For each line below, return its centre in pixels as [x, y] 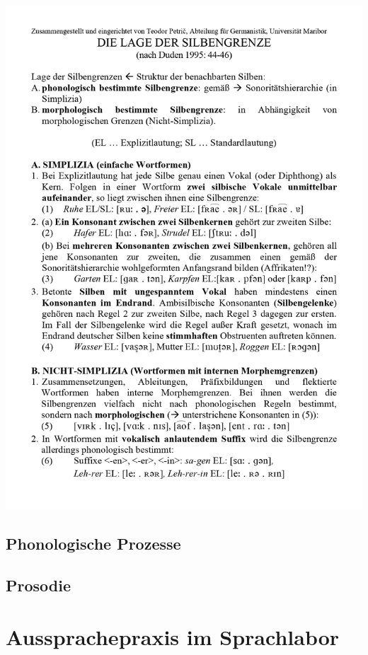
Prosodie [39, 585]
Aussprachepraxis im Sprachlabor [173, 637]
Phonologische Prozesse [93, 544]
